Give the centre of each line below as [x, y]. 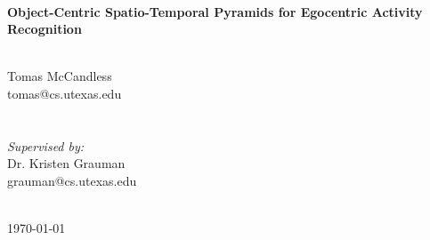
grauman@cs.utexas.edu [72, 180]
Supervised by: [46, 145]
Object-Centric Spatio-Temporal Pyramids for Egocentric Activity [215, 11]
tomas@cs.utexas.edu [65, 93]
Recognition [45, 29]
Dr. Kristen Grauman [66, 163]
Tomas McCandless [60, 76]
